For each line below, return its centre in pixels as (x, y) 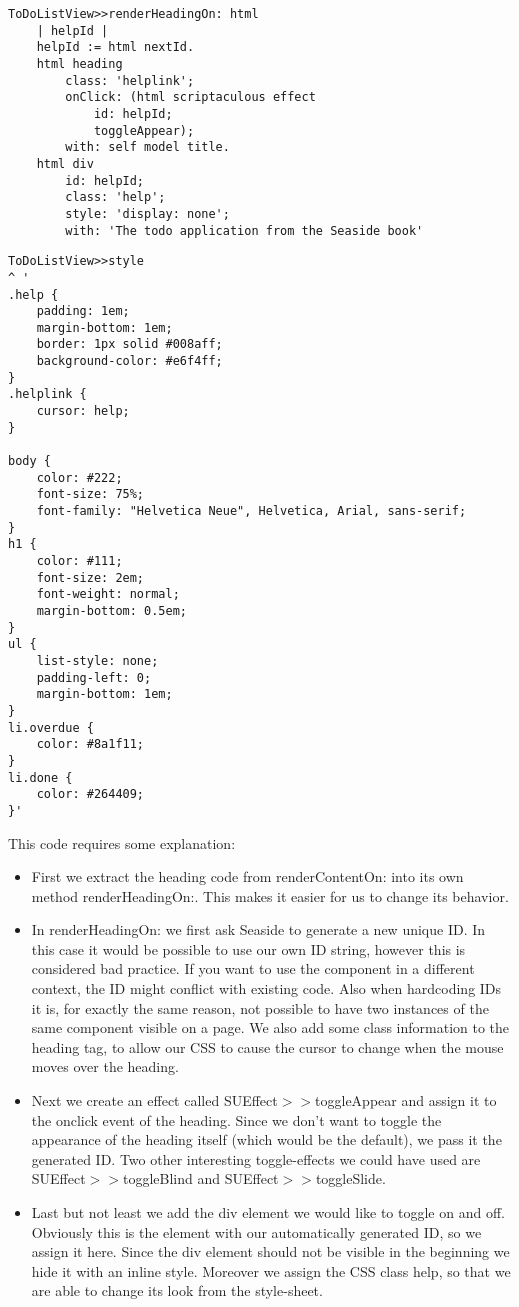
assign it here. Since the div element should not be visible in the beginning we (270, 1251)
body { (29, 461)
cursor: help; (83, 411)
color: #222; (79, 477)
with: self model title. (147, 147)
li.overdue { (51, 727)
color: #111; (79, 561)
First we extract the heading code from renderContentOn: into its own (247, 876)
